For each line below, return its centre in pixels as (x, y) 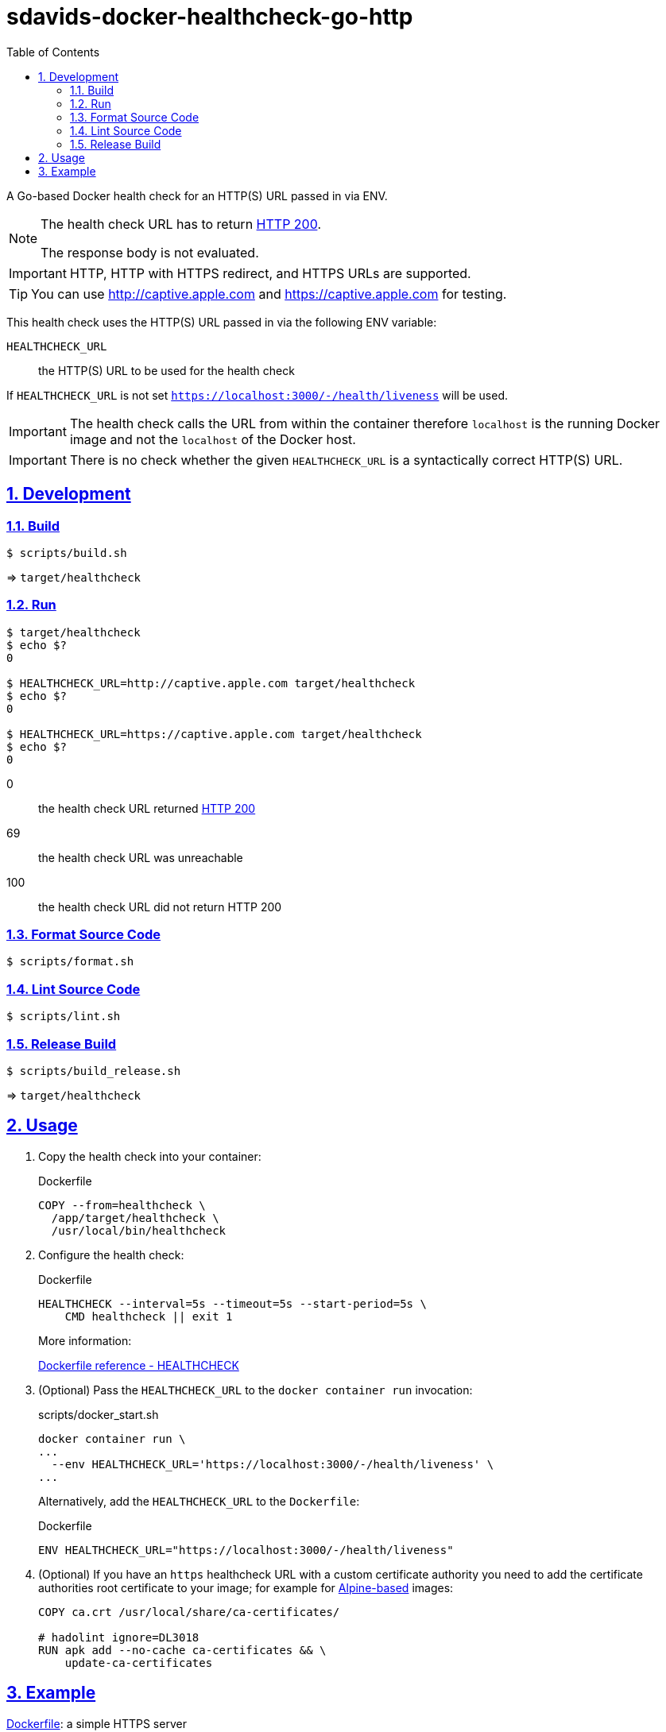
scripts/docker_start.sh (99, 1414)
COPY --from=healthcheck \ (122, 1205)
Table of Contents (53, 52)
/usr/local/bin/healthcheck (139, 1230)
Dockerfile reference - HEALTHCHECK (139, 1365)
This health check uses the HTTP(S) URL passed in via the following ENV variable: (222, 322)
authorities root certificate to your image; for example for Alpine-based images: (246, 1587)
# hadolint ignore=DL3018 (119, 1637)
